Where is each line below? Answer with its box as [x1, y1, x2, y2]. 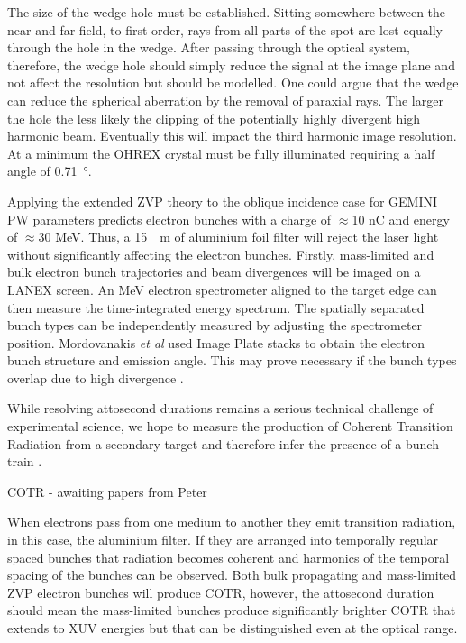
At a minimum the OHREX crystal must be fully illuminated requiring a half [7, 143, 435, 162]
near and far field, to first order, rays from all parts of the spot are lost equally [7, 20, 443, 39]
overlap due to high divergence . [7, 368, 184, 387]
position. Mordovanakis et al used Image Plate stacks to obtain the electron [7, 333, 425, 352]
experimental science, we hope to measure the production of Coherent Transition [7, 417, 453, 436]
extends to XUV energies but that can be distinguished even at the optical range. [7, 619, 458, 637]
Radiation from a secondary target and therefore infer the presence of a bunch [7, 434, 439, 453]
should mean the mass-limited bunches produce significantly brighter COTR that [7, 601, 456, 620]
